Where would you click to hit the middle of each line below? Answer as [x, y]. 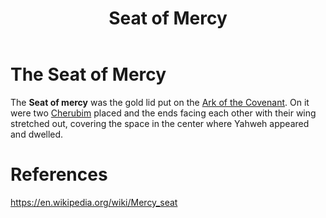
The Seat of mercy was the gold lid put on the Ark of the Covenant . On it [160, 102]
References [59, 174]
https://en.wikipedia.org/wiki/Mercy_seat [94, 202]
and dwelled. [37, 134]
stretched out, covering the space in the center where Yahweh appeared [160, 123]
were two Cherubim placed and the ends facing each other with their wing [163, 113]
